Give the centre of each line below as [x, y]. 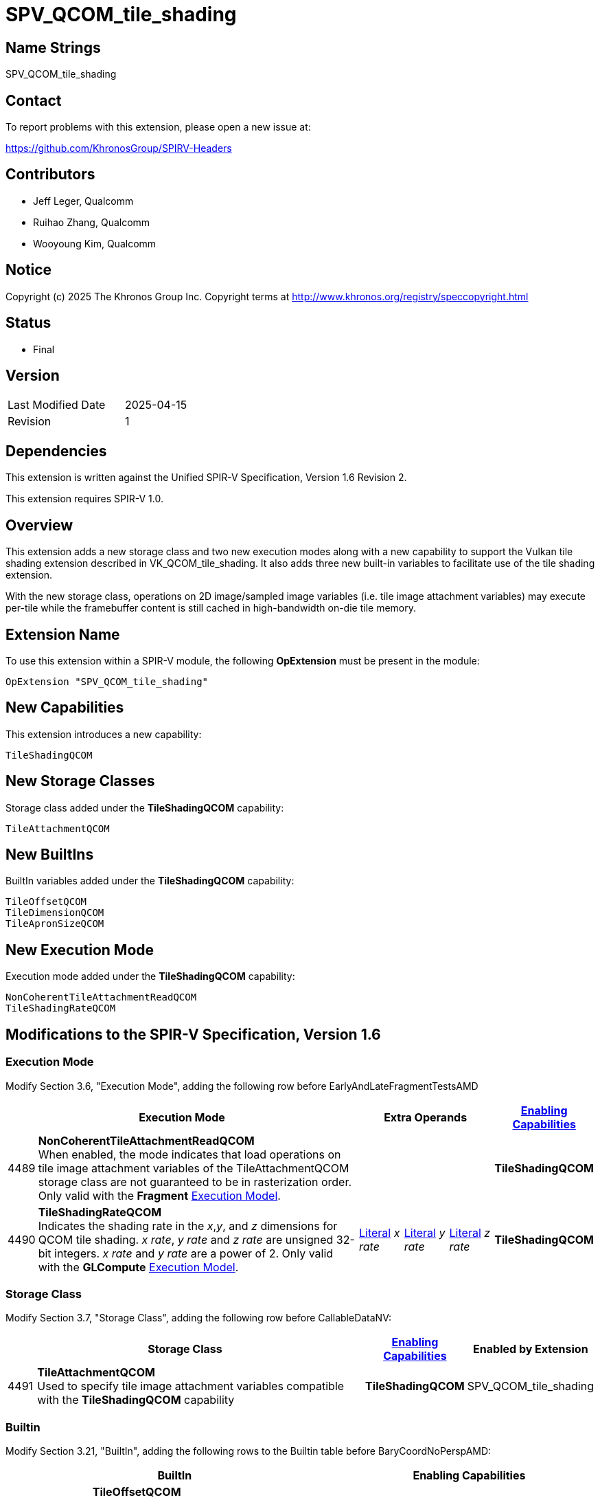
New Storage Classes [80, 781]
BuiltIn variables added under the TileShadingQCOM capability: [150, 881]
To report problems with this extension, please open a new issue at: [158, 127]
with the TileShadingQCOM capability [136, 1400]
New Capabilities [65, 708]
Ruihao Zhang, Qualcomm [92, 222]
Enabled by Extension [531, 1349]
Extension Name [63, 634]
